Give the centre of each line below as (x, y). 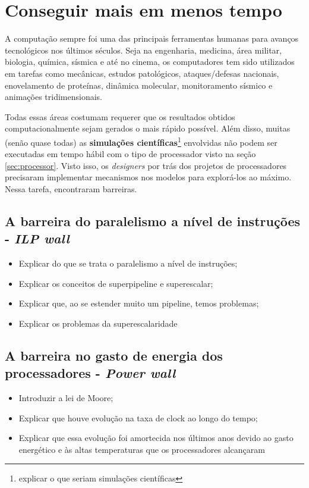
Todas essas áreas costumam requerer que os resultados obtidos (120, 116)
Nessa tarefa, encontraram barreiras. (71, 188)
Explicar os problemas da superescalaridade (98, 323)
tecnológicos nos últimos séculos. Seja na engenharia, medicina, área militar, (143, 50)
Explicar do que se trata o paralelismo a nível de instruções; (128, 263)
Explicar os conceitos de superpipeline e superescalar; (116, 283)
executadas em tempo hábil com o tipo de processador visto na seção (130, 154)
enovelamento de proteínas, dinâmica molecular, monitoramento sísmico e (139, 85)
